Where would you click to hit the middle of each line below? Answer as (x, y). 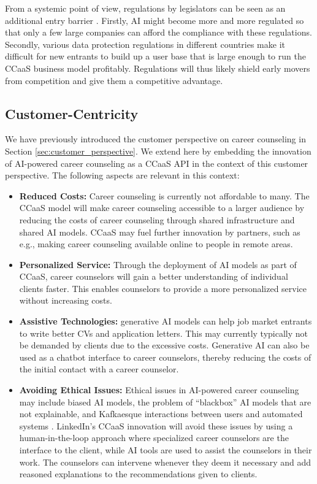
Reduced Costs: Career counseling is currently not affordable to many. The (164, 195)
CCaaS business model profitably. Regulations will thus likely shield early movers (158, 68)
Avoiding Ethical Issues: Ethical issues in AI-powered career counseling (159, 390)
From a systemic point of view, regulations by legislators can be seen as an (145, 8)
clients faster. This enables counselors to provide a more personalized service (163, 288)
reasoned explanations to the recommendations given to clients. (138, 474)
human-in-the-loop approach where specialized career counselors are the (154, 438)
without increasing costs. (66, 300)
